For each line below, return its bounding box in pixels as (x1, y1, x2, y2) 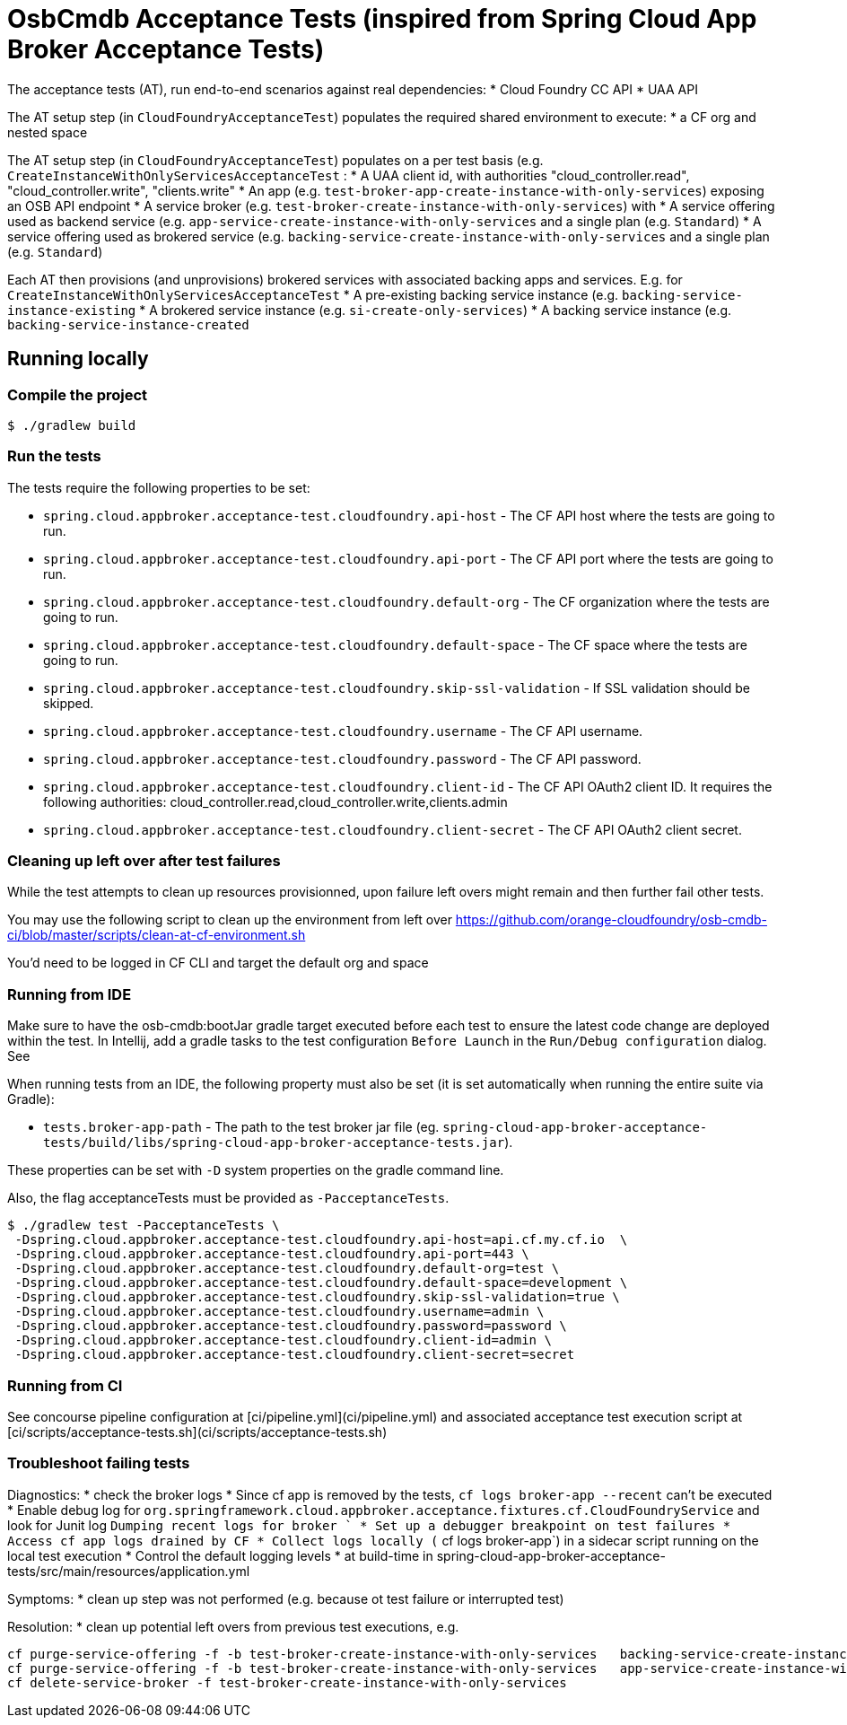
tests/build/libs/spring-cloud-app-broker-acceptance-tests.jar (43, 1135, 505, 1151)
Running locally (7, 347, 149, 371)
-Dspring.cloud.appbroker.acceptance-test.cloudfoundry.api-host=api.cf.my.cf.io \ (14, 1232, 628, 1248)
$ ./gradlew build (7, 417, 136, 433)
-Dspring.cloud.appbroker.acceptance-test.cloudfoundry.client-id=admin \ (14, 1333, 552, 1348)
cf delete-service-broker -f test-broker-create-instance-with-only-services (7, 1675, 567, 1690)
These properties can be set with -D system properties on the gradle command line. (7, 1162, 504, 1178)
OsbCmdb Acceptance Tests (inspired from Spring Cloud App (7, 4, 757, 34)
